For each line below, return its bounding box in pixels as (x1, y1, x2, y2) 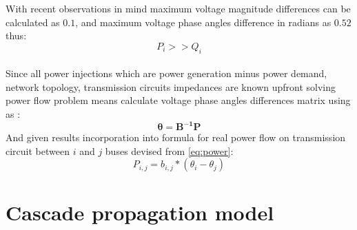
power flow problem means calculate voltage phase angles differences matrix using (6, 93, 351, 107)
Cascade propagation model (6, 198, 274, 227)
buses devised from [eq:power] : (105, 143, 234, 158)
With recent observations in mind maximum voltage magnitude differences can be (6, 1, 351, 15)
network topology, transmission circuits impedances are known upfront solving (6, 79, 336, 94)
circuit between (6, 143, 70, 158)
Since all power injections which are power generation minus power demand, (6, 66, 327, 81)
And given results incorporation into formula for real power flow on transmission (6, 130, 346, 145)
